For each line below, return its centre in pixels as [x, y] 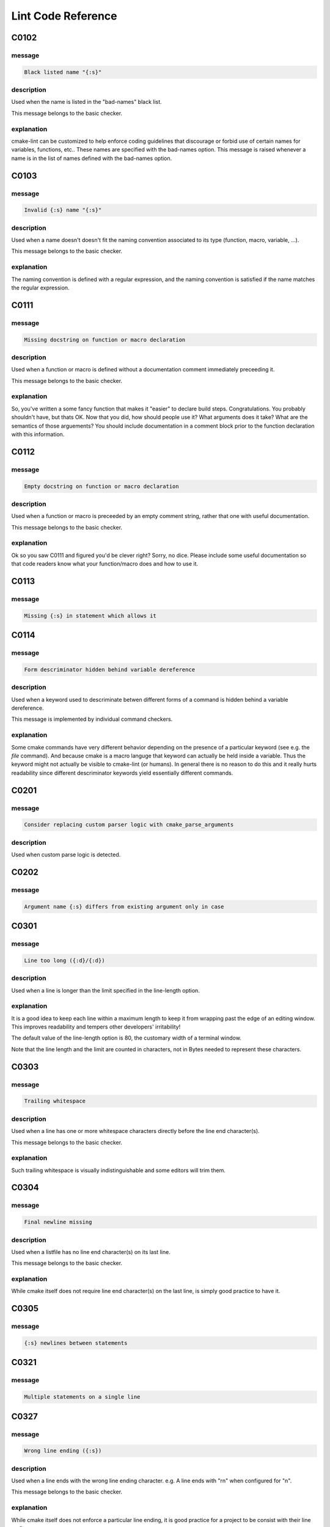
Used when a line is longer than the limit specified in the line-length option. [105, 990]
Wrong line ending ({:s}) [63, 1451]
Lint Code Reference [64, 16]
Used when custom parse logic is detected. [66, 855]
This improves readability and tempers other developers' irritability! [96, 1027]
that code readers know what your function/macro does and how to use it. [105, 564]
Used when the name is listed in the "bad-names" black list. [86, 102]
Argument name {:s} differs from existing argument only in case [124, 906]
